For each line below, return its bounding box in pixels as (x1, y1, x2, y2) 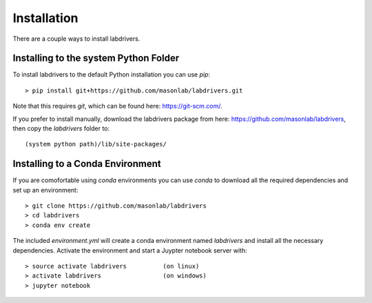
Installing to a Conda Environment (12, 158, 161, 170)
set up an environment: (12, 186, 79, 194)
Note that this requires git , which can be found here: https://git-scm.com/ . (12, 102, 223, 110)
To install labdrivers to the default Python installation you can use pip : (12, 70, 210, 79)
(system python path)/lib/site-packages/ (25, 140, 167, 148)
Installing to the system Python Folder (12, 52, 179, 64)
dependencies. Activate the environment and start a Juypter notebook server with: (12, 246, 247, 255)
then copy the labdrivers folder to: (12, 124, 110, 133)
